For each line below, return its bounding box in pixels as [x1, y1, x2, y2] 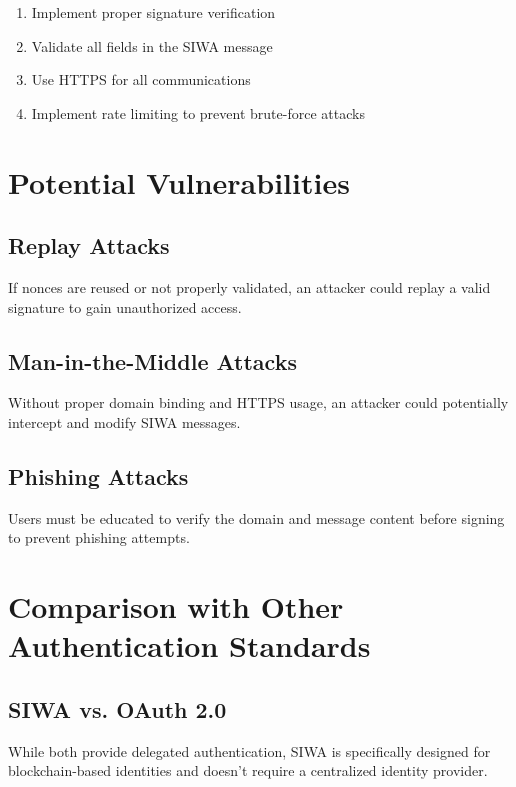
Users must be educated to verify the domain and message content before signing [8, 507, 505, 528]
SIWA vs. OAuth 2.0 [8, 693, 227, 724]
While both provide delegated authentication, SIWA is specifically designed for [8, 740, 491, 761]
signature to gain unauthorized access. [8, 296, 242, 317]
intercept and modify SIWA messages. [8, 411, 241, 432]
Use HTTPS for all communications [31, 69, 251, 90]
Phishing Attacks [8, 460, 189, 491]
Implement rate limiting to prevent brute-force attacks [31, 102, 365, 123]
